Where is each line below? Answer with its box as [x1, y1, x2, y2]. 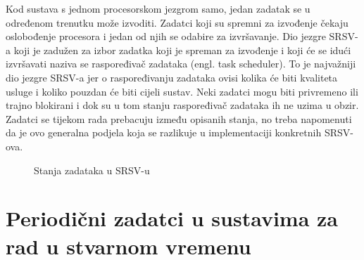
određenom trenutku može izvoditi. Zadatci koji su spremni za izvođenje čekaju [6, 15, 349, 30]
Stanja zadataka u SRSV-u [34, 162, 150, 177]
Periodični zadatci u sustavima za [6, 204, 339, 233]
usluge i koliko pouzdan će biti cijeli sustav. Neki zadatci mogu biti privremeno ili [6, 84, 358, 98]
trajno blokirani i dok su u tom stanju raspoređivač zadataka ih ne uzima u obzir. [6, 98, 359, 112]
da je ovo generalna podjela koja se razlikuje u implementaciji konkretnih [6, 125, 322, 140]
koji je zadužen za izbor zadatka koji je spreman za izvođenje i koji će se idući [13, 42, 351, 57]
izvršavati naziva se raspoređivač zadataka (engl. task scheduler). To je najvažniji [6, 56, 356, 71]
